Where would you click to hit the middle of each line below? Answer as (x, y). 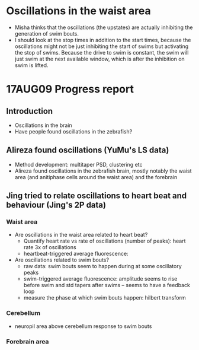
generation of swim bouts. (46, 33)
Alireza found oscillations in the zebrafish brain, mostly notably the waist (103, 171)
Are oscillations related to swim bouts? (62, 260)
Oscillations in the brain (43, 125)
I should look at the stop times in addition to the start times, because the (103, 40)
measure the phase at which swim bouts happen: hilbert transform (105, 298)
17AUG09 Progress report (70, 89)
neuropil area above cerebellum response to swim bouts (83, 326)
